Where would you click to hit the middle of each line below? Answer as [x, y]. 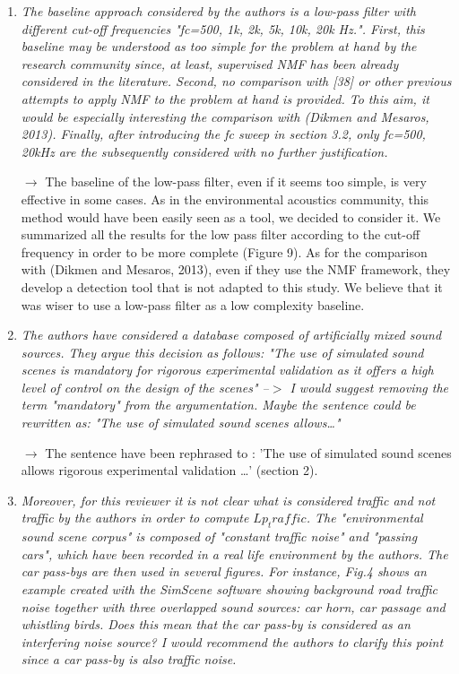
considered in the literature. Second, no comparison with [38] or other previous [236, 81]
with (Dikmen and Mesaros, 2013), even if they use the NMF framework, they [236, 269]
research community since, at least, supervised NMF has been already [210, 63]
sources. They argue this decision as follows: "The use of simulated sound [222, 352]
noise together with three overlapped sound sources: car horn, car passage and [233, 606]
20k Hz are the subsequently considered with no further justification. [204, 151]
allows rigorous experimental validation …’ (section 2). [169, 470]
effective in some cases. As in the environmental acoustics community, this [225, 199]
